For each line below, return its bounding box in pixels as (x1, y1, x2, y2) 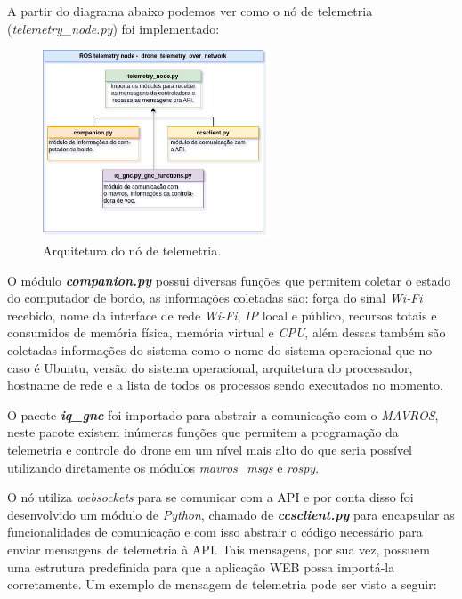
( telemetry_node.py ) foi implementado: (7, 19, 220, 37)
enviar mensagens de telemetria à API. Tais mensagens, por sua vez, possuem (7, 539, 430, 558)
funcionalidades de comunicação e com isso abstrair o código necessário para (7, 522, 423, 541)
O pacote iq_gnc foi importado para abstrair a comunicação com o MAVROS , (7, 405, 439, 424)
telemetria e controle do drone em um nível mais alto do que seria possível (7, 440, 413, 458)
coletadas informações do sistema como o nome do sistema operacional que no (7, 341, 433, 360)
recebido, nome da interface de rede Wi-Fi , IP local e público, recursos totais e (7, 305, 437, 324)
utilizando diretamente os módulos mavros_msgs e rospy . (7, 457, 320, 476)
